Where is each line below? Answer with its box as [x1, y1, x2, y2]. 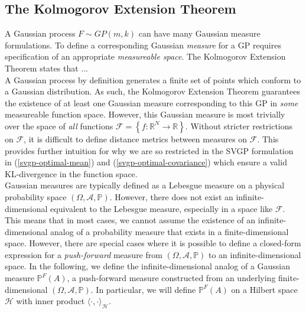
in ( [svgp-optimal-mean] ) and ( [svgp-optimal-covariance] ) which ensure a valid [5, 156, 287, 168]
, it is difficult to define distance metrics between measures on [24, 132, 248, 145]
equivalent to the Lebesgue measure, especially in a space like [50, 202, 273, 214]
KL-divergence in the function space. [5, 167, 138, 180]
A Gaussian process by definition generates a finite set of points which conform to [5, 73, 301, 86]
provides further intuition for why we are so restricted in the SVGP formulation [5, 144, 294, 156]
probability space [5, 190, 67, 203]
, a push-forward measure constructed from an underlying [67, 272, 276, 284]
